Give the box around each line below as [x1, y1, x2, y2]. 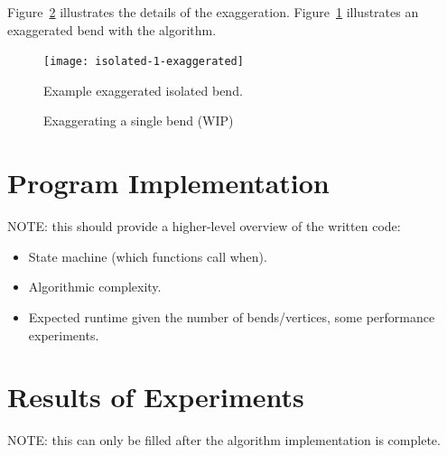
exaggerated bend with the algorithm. [7, 20, 217, 39]
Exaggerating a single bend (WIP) [43, 111, 234, 130]
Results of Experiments [7, 378, 304, 415]
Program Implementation [7, 164, 330, 201]
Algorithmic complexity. [28, 277, 162, 296]
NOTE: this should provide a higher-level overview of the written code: [7, 217, 401, 236]
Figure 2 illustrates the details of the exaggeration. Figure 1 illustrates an [7, 3, 419, 21]
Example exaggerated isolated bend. [43, 80, 243, 99]
